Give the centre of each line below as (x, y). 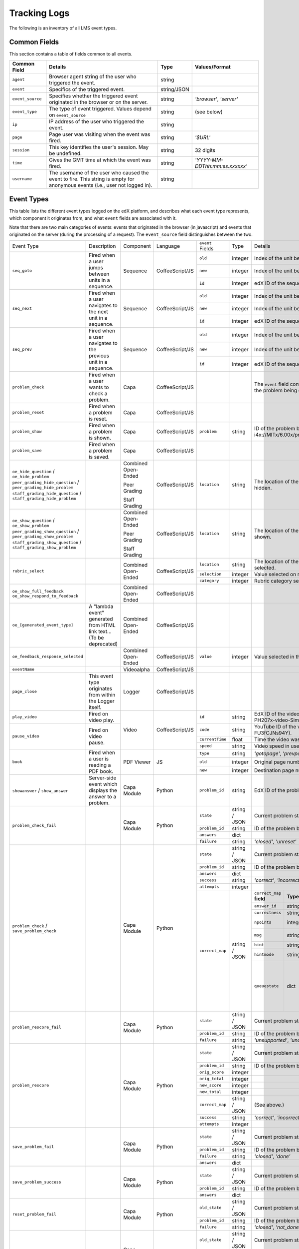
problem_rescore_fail (37, 1027)
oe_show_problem (31, 526)
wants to (99, 387)
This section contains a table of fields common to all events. (71, 54)
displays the (103, 790)
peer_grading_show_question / (46, 531)
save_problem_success (37, 1182)
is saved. (99, 457)
